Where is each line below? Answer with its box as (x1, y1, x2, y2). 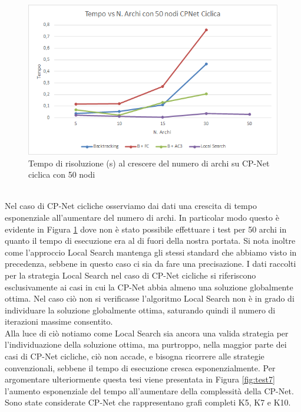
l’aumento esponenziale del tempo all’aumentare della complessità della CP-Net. (5, 384, 294, 397)
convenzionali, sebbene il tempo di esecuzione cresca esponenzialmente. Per (5, 361, 276, 374)
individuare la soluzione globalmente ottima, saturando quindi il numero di (5, 303, 276, 316)
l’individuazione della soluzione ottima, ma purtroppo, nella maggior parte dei (5, 338, 287, 351)
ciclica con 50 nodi (28, 168, 95, 181)
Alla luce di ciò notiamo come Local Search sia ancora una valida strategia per (5, 326, 289, 339)
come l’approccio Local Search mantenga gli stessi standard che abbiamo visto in (5, 246, 297, 258)
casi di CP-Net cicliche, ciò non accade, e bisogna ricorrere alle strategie (5, 350, 264, 362)
